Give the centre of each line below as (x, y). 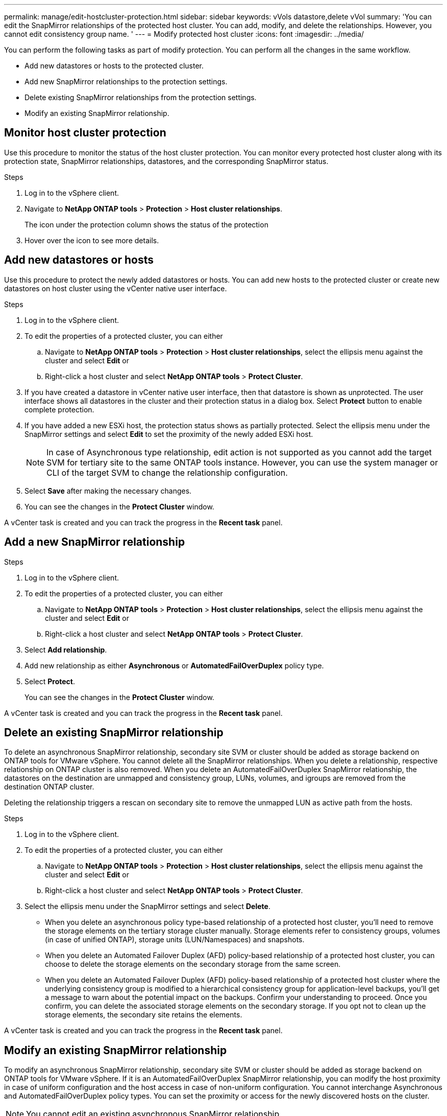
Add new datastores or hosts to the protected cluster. (114, 66)
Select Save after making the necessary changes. (108, 491)
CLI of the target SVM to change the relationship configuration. (167, 472)
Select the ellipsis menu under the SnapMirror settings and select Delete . (147, 906)
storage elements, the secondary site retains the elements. (144, 1015)
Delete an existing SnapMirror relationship (114, 732)
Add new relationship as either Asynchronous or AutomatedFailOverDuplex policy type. (174, 665)
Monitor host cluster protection (85, 133)
